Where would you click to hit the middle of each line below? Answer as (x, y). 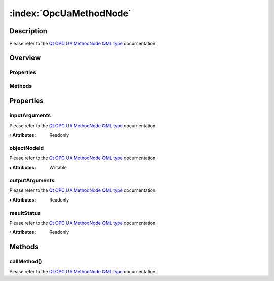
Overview (25, 57)
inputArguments (30, 115)
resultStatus (25, 213)
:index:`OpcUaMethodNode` (71, 13)
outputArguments (32, 181)
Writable (58, 168)
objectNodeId (27, 148)
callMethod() (26, 262)
